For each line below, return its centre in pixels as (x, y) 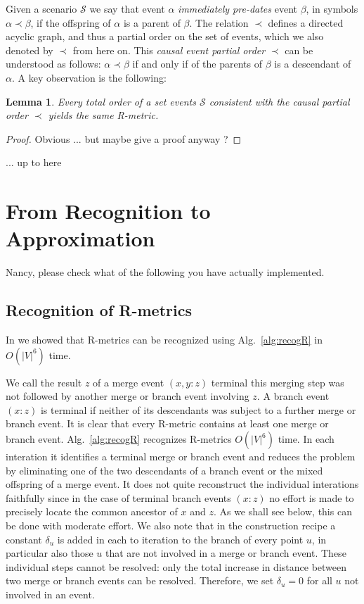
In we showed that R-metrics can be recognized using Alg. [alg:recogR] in (164, 340)
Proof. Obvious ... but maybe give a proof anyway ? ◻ (124, 138)
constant (24, 539)
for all (319, 580)
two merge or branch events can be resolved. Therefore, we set (140, 580)
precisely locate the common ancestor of (92, 511)
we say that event (127, 8)
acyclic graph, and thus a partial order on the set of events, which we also (165, 36)
